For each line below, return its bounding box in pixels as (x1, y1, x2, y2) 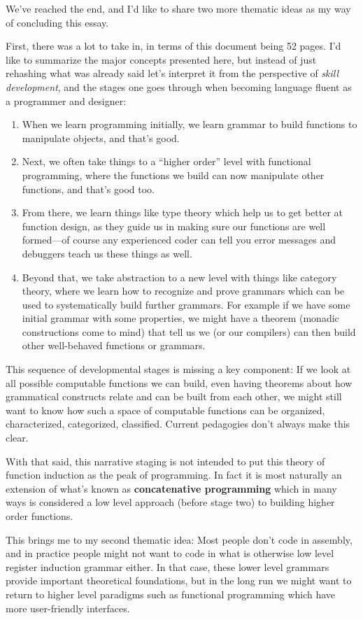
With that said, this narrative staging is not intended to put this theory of (6, 453, 325, 468)
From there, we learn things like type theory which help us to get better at (22, 205, 343, 220)
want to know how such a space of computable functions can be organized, (6, 402, 325, 417)
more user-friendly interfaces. (6, 600, 130, 615)
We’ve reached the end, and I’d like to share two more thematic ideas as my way (6, 1, 351, 15)
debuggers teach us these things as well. (22, 246, 192, 260)
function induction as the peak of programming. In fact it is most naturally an (6, 467, 342, 482)
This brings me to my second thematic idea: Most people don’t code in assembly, (6, 532, 353, 547)
